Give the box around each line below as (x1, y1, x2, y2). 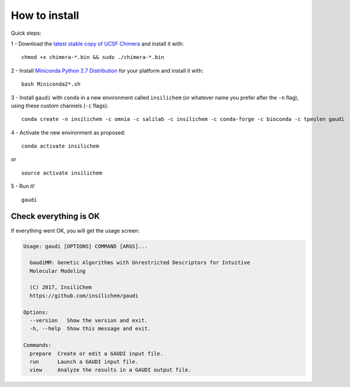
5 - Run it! (11, 183, 35, 190)
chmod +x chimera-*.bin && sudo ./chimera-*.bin (21, 54, 164, 61)
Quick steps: (11, 29, 41, 37)
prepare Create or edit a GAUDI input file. (29, 350, 163, 357)
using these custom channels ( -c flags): (11, 102, 109, 109)
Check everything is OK (11, 211, 100, 221)
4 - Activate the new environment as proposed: (11, 129, 126, 136)
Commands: (23, 342, 52, 349)
